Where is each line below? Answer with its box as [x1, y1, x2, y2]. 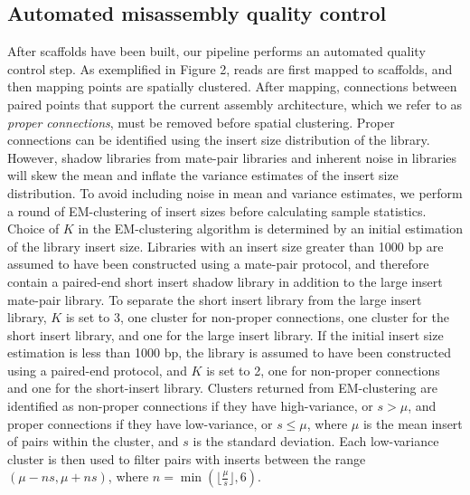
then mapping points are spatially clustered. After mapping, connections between [7, 77, 457, 96]
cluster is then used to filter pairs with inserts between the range [7, 449, 366, 468]
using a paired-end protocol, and [7, 360, 187, 379]
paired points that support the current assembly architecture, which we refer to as [7, 94, 463, 113]
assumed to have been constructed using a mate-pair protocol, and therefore [7, 254, 429, 273]
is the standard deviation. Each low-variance [193, 432, 439, 451]
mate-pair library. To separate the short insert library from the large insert [7, 290, 422, 309]
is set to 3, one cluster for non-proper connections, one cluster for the [65, 308, 449, 327]
